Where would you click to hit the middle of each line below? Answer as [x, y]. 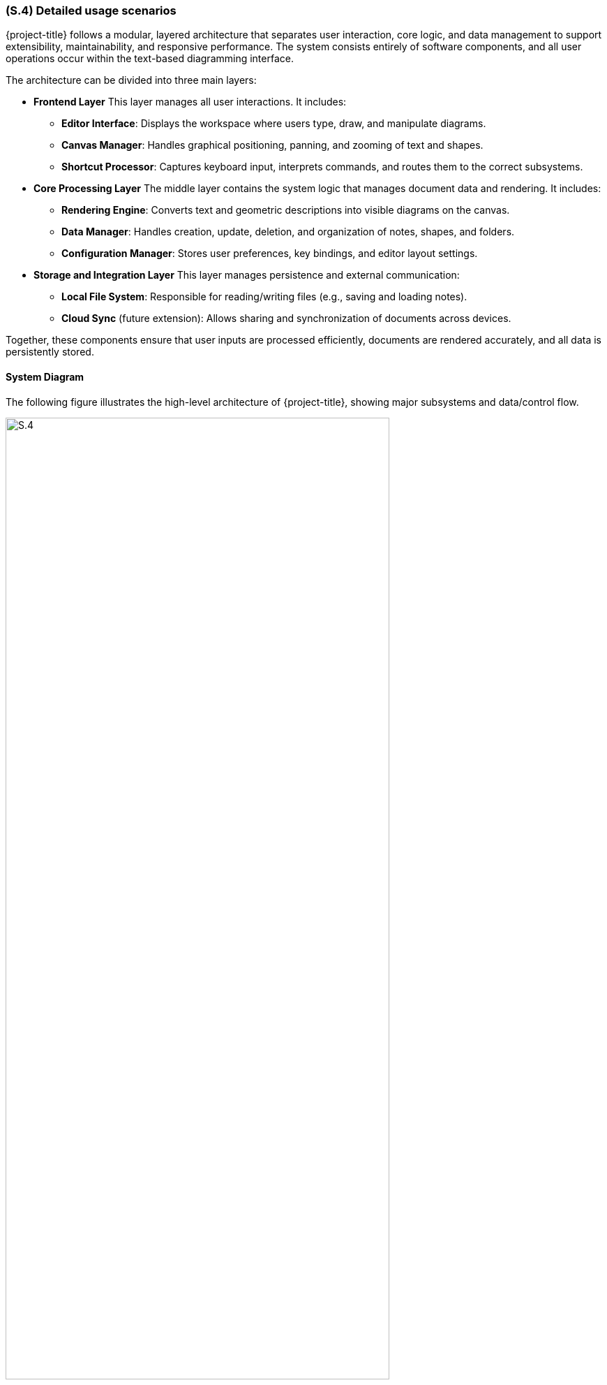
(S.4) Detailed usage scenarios [91, 10]
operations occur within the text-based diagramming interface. [150, 59]
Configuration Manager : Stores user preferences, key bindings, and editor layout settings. [270, 254]
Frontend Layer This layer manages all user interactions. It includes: [190, 102]
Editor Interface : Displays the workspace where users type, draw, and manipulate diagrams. [274, 124]
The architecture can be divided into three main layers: [131, 80]
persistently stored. [50, 352]
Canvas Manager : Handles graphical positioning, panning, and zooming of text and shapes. [272, 145]
